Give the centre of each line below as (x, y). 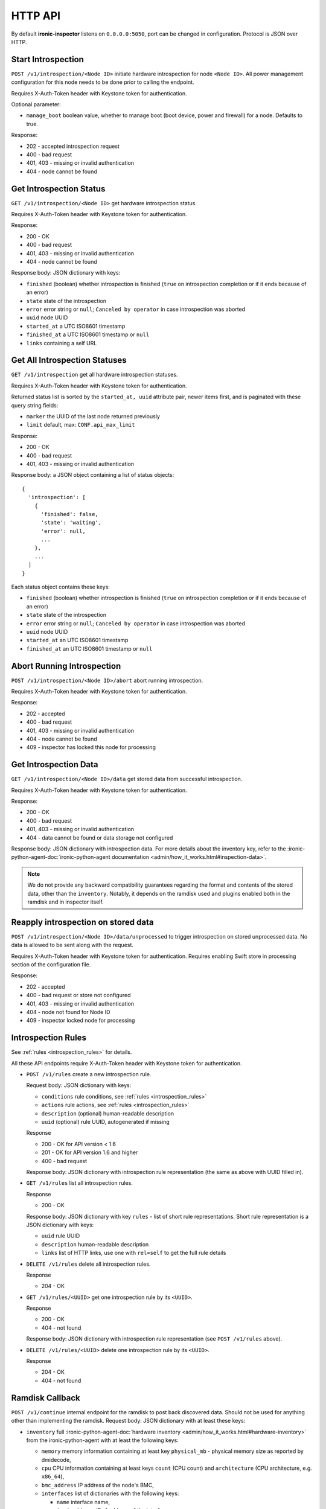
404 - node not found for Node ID (68, 1012)
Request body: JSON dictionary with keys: (79, 1085)
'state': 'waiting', (71, 523)
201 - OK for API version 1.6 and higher (90, 1152)
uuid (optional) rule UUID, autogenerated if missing (106, 1122)
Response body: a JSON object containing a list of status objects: (93, 475)
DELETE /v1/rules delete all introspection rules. (88, 1264)
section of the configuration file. (51, 965)
